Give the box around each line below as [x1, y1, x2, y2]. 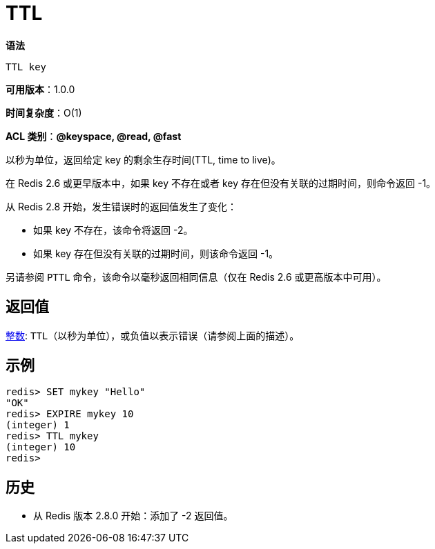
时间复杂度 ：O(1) [6, 106, 82, 119]
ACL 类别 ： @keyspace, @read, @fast [6, 130, 182, 142]
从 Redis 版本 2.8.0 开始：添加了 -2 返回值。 [33, 510, 233, 522]
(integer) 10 [6, 441, 76, 453]
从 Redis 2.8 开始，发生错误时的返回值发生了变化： [6, 200, 238, 212]
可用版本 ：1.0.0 [6, 83, 75, 95]
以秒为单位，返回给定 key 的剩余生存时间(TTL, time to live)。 [6, 153, 281, 166]
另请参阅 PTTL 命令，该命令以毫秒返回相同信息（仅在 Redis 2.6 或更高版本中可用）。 [6, 270, 387, 283]
